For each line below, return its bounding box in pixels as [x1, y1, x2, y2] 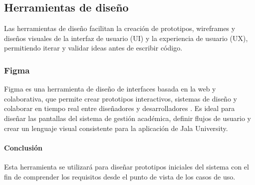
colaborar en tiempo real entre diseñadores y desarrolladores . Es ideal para [4, 103, 235, 113]
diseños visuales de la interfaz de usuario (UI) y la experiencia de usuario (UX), [4, 32, 248, 43]
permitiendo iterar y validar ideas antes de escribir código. [4, 42, 183, 53]
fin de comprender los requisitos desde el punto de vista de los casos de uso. [4, 171, 236, 181]
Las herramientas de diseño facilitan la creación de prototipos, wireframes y [4, 23, 236, 33]
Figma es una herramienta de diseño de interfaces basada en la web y [4, 83, 216, 94]
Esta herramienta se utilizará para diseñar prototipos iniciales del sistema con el [4, 161, 249, 171]
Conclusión [4, 142, 43, 152]
